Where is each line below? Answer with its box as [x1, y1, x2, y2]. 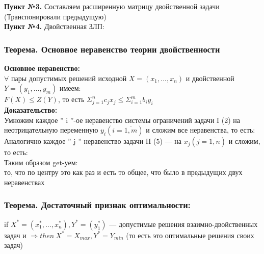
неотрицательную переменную [4, 124, 98, 135]
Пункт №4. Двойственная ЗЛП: [4, 21, 104, 32]
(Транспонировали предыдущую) [4, 11, 107, 21]
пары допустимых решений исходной [11, 72, 127, 83]
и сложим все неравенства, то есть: [146, 124, 255, 135]
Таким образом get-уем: [4, 157, 78, 167]
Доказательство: [4, 104, 58, 115]
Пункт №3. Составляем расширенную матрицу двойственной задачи [4, 1, 220, 11]
